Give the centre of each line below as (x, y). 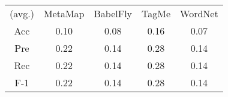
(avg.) (22, 13)
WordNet (199, 13)
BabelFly (113, 13)
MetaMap (64, 13)
